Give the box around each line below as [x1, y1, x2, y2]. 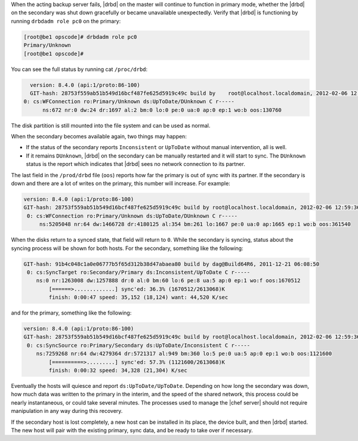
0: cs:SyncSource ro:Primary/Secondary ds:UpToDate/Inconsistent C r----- [27, 342, 251, 349]
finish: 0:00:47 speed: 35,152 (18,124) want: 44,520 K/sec [48, 294, 229, 301]
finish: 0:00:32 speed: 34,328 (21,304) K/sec [48, 367, 187, 374]
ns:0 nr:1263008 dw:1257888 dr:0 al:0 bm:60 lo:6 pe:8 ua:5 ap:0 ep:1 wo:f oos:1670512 [36, 277, 301, 284]
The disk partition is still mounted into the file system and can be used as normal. [11, 122, 211, 129]
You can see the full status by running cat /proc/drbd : [11, 66, 148, 73]
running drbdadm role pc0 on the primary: [11, 17, 121, 24]
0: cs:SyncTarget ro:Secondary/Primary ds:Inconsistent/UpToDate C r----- [27, 269, 251, 276]
